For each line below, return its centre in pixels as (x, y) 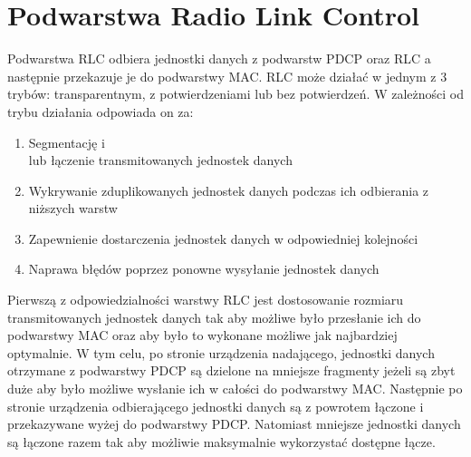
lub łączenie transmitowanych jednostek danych (160, 160)
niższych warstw (73, 208)
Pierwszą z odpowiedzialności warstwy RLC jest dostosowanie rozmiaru (206, 300)
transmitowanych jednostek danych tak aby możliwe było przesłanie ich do (214, 317)
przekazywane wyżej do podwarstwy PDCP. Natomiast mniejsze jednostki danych (234, 424)
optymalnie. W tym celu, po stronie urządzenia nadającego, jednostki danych (221, 352)
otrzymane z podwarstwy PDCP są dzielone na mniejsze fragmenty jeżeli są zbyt (231, 370)
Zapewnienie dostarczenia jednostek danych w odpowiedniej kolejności (223, 238)
